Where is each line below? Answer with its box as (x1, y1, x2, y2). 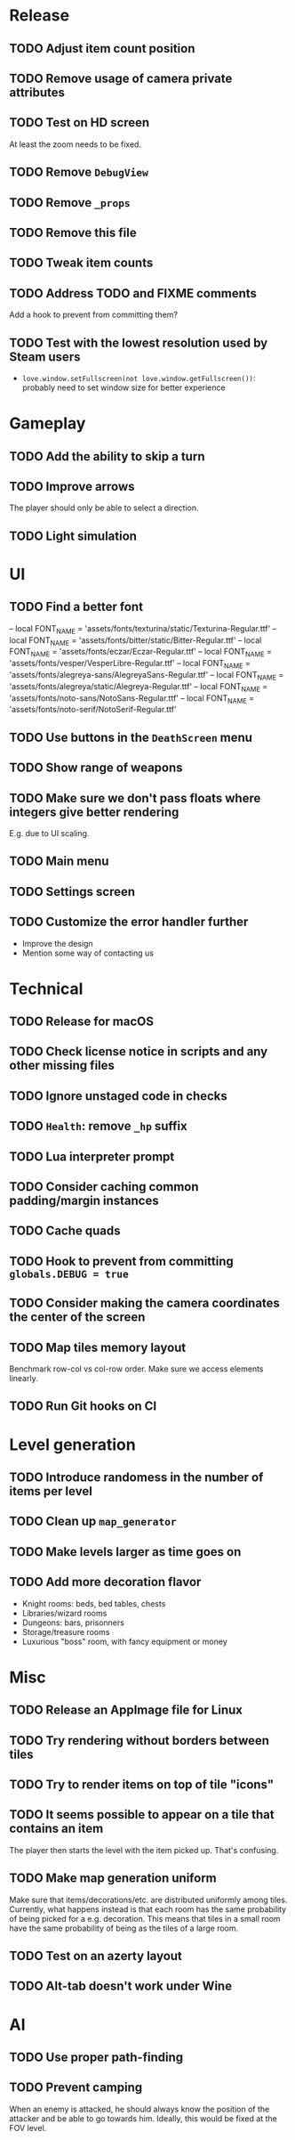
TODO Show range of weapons (9, 761, 184, 776)
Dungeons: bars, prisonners (21, 1617, 124, 1628)
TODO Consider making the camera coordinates (9, 1296, 280, 1311)
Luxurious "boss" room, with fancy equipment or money (21, 1636, 228, 1647)
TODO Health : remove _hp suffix (9, 1119, 188, 1134)
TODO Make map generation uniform (9, 1871, 217, 1886)
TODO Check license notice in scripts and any (9, 1044, 268, 1060)
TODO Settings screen (9, 883, 136, 899)
